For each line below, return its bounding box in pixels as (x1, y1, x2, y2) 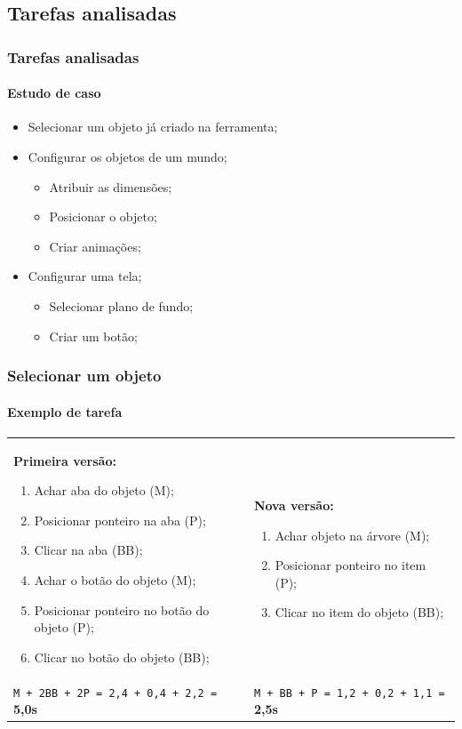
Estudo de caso (7, 84, 101, 102)
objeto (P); (34, 618, 94, 637)
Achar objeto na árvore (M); (275, 525, 430, 544)
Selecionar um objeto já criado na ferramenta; (28, 117, 278, 136)
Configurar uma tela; (28, 267, 142, 285)
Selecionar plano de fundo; (49, 296, 194, 315)
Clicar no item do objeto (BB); (275, 603, 444, 621)
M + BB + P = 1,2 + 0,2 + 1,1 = (253, 686, 445, 700)
